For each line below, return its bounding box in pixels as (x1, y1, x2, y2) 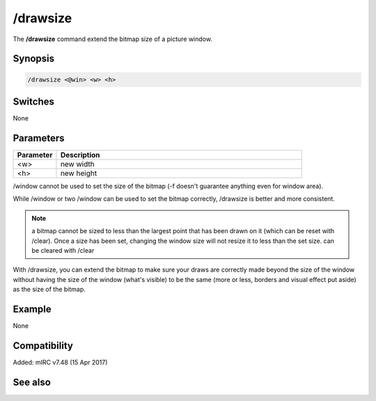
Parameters (13, 132, 65, 144)
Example (13, 303, 52, 315)
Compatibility (13, 340, 73, 352)
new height (60, 168, 97, 178)
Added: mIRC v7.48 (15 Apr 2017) (13, 358, 108, 366)
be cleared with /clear (31, 246, 95, 254)
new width (60, 159, 95, 168)
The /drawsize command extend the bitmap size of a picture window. (13, 35, 212, 43)
